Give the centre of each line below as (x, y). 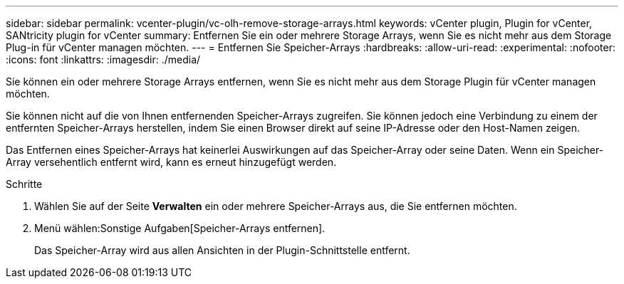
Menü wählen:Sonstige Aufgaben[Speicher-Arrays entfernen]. (180, 228)
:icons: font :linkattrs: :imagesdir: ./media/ (103, 59)
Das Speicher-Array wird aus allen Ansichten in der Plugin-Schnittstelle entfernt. (222, 250)
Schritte (24, 184)
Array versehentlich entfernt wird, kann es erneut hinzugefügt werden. (171, 162)
